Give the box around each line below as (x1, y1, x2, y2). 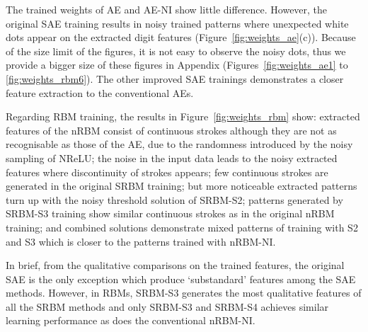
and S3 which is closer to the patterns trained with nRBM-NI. (6, 234, 276, 248)
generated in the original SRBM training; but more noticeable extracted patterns (6, 178, 357, 193)
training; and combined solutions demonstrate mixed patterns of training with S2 (6, 219, 358, 234)
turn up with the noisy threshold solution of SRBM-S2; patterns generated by (6, 192, 343, 207)
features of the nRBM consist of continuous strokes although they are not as (6, 122, 337, 137)
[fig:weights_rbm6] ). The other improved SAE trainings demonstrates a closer (6, 71, 344, 86)
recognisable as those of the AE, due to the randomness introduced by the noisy (6, 137, 353, 151)
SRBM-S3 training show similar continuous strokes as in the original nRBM (6, 206, 335, 221)
